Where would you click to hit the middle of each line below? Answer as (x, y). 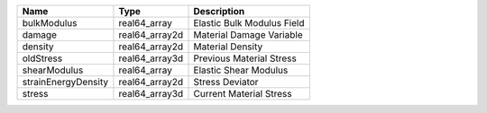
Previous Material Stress (245, 58)
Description (219, 11)
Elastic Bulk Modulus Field (249, 23)
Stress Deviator (226, 82)
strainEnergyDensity (65, 82)
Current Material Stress (243, 94)
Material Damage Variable (248, 35)
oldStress (42, 58)
